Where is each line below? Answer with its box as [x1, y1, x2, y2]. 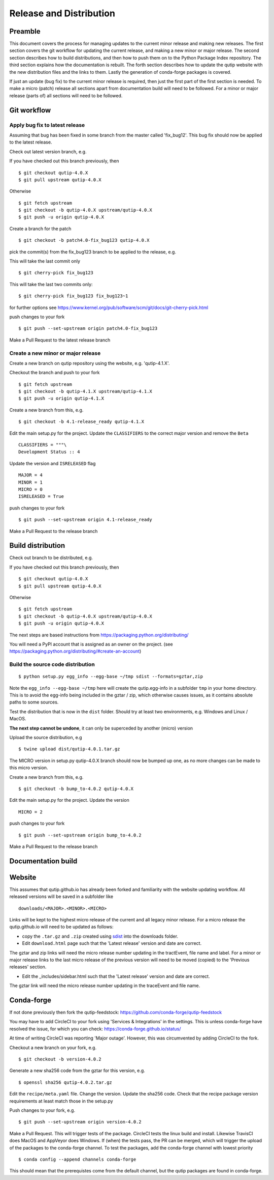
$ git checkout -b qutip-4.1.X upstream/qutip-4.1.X [18, 388, 152, 395]
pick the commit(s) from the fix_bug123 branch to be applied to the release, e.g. [9, 248, 176, 255]
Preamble [9, 27, 41, 36]
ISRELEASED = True [18, 494, 64, 499]
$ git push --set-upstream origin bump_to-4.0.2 [18, 832, 142, 838]
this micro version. [9, 765, 48, 771]
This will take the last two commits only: [9, 281, 93, 287]
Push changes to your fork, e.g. [9, 1107, 76, 1113]
